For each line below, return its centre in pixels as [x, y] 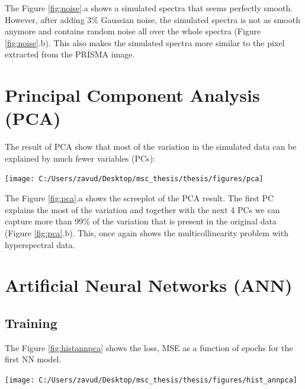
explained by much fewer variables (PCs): [80, 158]
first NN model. [33, 359]
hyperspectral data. [40, 244]
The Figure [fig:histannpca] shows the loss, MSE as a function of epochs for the [149, 347]
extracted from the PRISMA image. [70, 54]
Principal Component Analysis [132, 95]
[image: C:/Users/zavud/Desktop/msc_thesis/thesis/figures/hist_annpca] [151, 380]
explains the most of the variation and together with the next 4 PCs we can [142, 209]
